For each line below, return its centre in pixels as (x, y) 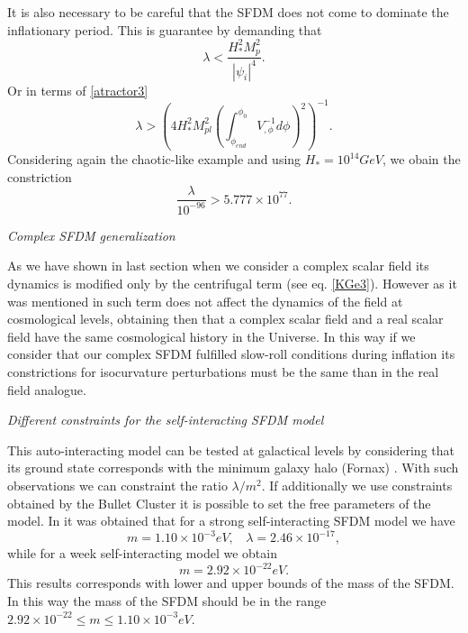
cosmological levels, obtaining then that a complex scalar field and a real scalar (225, 319)
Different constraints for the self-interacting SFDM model (166, 420)
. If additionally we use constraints (357, 485)
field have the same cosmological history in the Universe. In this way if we (211, 336)
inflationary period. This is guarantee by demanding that (165, 29)
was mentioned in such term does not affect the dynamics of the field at (205, 301)
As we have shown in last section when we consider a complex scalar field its (218, 266)
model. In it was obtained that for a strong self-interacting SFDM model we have (231, 521)
